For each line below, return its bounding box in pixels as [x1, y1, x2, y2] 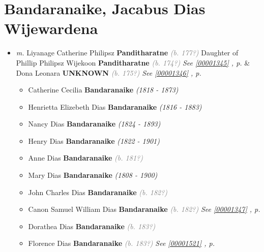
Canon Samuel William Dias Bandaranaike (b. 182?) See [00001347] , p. [28, 204, 260, 214]
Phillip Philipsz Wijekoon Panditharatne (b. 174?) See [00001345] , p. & [16, 57, 250, 68]
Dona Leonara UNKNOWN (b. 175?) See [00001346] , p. [16, 67, 201, 78]
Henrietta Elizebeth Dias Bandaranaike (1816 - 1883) [28, 101, 202, 112]
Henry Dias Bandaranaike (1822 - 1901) [28, 135, 160, 146]
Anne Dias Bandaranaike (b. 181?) [28, 152, 143, 163]
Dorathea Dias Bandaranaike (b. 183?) [28, 220, 156, 231]
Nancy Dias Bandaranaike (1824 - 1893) [28, 118, 161, 129]
